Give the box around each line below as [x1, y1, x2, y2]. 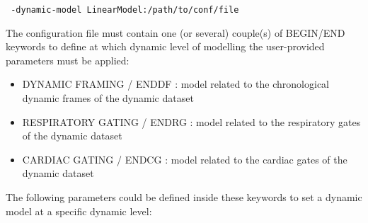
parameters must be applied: [6, 52, 130, 67]
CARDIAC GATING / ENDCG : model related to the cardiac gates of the [22, 151, 347, 166]
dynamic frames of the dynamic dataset [22, 91, 194, 105]
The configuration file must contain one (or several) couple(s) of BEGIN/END [6, 25, 345, 40]
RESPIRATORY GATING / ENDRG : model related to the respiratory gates [22, 114, 361, 129]
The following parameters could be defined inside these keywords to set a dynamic [6, 190, 362, 204]
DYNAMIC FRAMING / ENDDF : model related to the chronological [22, 76, 329, 91]
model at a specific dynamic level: [6, 203, 152, 218]
